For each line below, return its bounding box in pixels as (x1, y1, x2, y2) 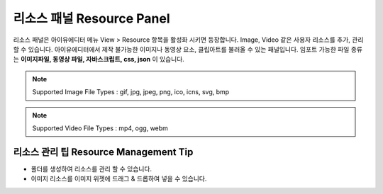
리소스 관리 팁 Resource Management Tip (13, 146, 194, 158)
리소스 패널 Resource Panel (13, 11, 170, 26)
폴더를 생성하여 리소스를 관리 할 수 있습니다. (30, 164, 152, 173)
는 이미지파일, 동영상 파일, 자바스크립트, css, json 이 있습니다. (13, 55, 184, 64)
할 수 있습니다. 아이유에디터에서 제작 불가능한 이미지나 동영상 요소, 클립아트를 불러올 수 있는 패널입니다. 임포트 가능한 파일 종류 (13, 45, 363, 53)
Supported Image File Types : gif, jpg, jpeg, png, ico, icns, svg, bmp (32, 88, 230, 96)
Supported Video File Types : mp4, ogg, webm (32, 124, 168, 132)
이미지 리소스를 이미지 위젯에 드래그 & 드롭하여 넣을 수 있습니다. (30, 174, 207, 183)
